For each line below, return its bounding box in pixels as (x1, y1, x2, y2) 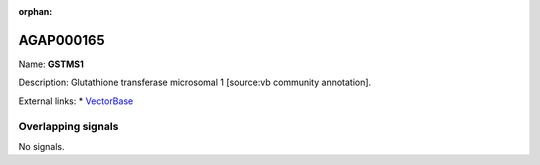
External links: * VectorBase (18, 95, 134, 107)
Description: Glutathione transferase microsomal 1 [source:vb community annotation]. (18, 76, 372, 89)
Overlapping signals (18, 120, 119, 134)
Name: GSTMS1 (18, 58, 84, 70)
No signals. (18, 140, 65, 152)
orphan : (18, 6, 53, 17)
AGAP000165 (18, 31, 105, 49)
